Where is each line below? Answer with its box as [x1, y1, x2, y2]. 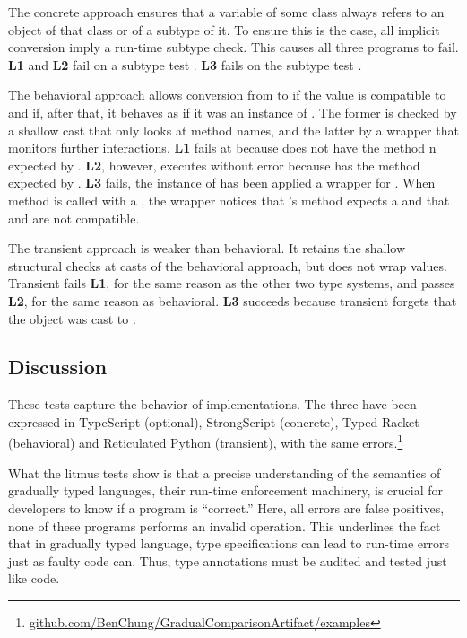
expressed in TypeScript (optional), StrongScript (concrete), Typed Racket [8, 412, 419, 431]
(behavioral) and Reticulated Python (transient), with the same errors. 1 [8, 431, 403, 452]
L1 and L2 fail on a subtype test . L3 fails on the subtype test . [8, 55, 362, 74]
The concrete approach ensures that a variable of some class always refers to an [8, 3, 445, 21]
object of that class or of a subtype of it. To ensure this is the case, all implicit [8, 20, 440, 39]
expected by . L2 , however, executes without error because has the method [8, 155, 420, 174]
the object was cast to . [8, 309, 136, 328]
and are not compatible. [8, 208, 140, 227]
